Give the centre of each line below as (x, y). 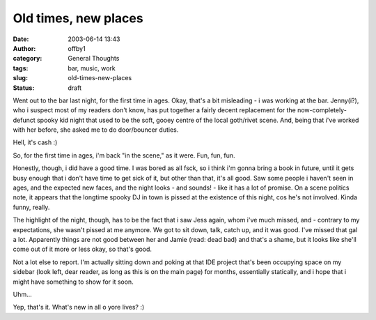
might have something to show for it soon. (73, 282)
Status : (24, 88)
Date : (21, 39)
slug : (20, 78)
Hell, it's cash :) (35, 142)
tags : (21, 68)
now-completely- (322, 110)
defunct (24, 120)
